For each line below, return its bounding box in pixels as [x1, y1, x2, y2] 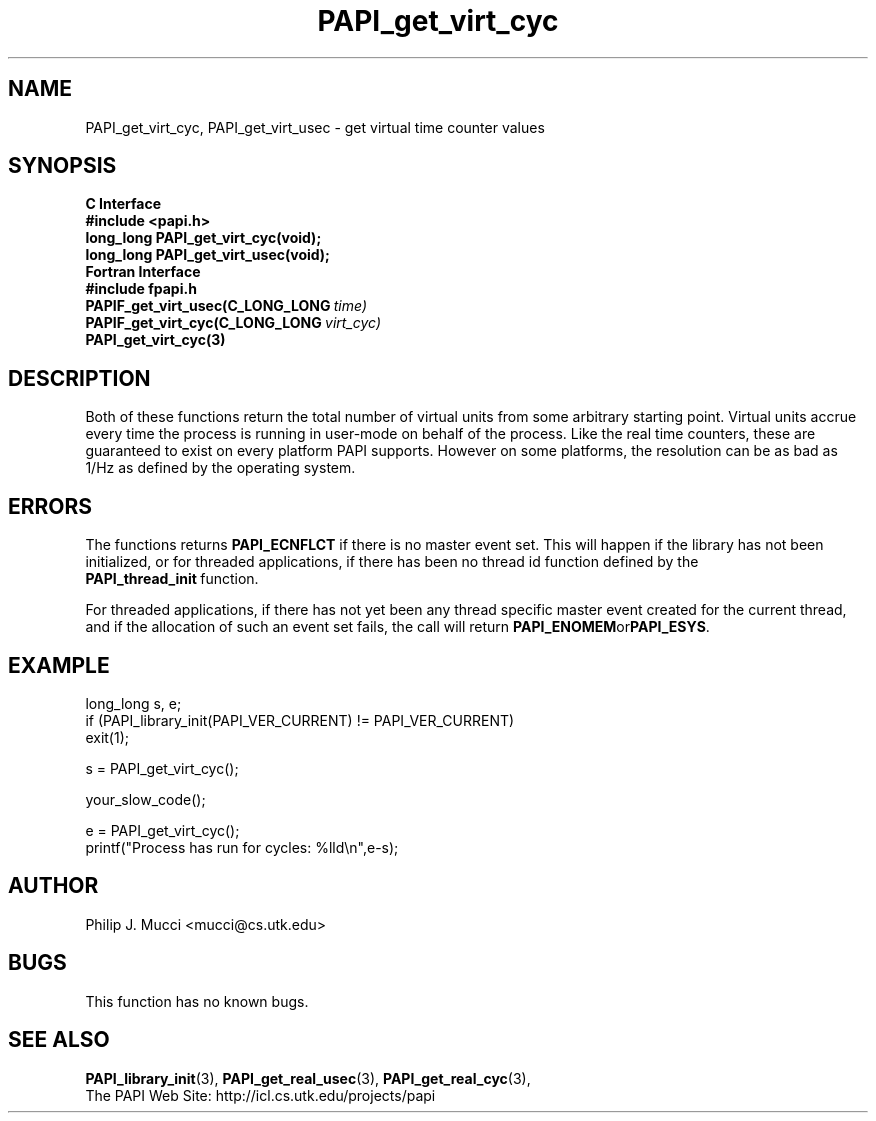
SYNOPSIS [8, 153, 117, 179]
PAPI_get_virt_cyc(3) [85, 331, 226, 349]
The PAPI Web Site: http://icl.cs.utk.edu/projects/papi [85, 1086, 436, 1104]
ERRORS [8, 493, 93, 519]
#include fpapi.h [85, 280, 197, 298]
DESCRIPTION [8, 365, 151, 391]
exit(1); [85, 728, 129, 746]
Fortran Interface [85, 263, 201, 281]
